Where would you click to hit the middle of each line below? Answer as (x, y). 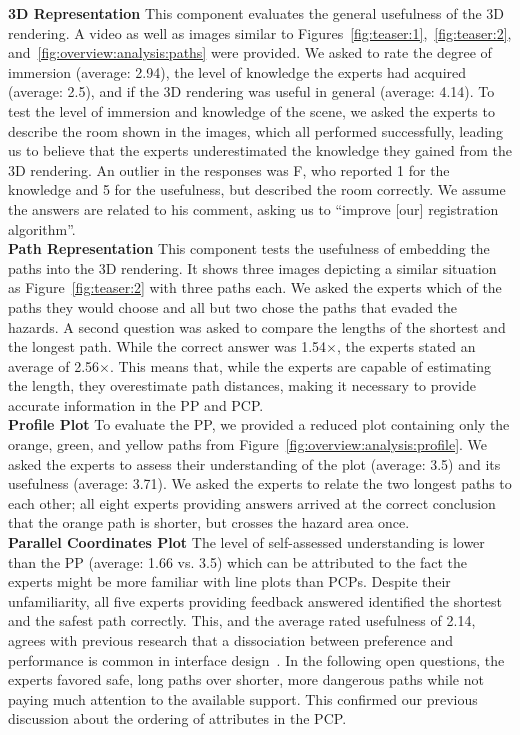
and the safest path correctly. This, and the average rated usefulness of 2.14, (242, 620)
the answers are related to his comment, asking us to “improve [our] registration (253, 208)
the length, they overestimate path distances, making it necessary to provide (242, 385)
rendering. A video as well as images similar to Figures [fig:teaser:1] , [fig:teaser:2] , (260, 32)
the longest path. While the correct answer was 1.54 (167, 346)
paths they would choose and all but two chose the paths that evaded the (233, 306)
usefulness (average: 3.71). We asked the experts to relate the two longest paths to (260, 483)
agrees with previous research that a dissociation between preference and (231, 640)
